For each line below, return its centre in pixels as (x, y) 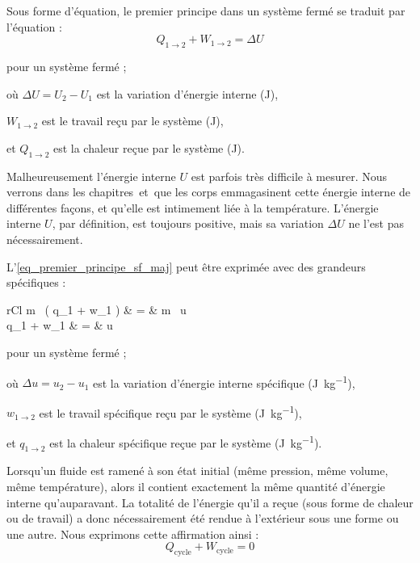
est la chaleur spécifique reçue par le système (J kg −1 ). (186, 441)
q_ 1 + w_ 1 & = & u (60, 325)
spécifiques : (36, 282)
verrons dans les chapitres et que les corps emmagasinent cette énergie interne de (209, 192)
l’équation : (34, 26)
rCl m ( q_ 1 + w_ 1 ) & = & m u (97, 309)
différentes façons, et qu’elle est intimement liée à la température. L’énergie (193, 207)
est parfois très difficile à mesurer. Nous (289, 176)
